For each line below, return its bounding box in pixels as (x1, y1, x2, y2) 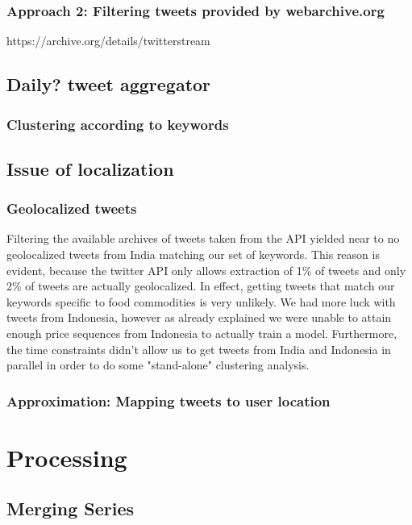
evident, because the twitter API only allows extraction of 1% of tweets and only (6, 261, 406, 278)
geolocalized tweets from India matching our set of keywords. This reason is (6, 246, 380, 263)
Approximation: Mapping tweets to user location (6, 390, 331, 410)
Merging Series (6, 496, 135, 521)
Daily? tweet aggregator (6, 72, 211, 97)
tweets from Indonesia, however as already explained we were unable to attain (6, 309, 392, 326)
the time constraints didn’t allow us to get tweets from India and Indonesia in (6, 340, 391, 357)
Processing (6, 440, 127, 473)
